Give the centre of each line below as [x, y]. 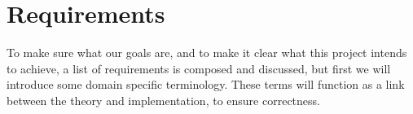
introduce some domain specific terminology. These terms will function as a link [206, 84]
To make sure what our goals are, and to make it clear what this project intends [207, 53]
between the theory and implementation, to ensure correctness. [163, 100]
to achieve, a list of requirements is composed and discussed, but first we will [199, 68]
